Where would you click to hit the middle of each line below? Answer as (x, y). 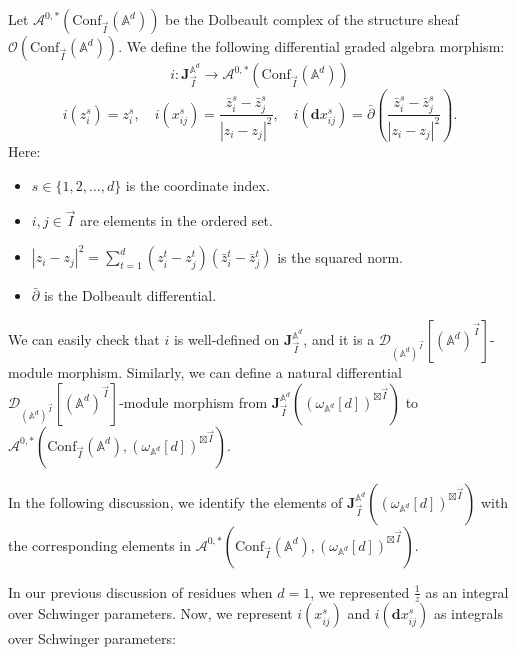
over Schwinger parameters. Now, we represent (150, 613)
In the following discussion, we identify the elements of (175, 501)
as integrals (468, 613)
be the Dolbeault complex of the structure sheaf (312, 19)
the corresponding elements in (100, 544)
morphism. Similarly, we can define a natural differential (229, 372)
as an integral (467, 591)
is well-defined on (226, 339)
